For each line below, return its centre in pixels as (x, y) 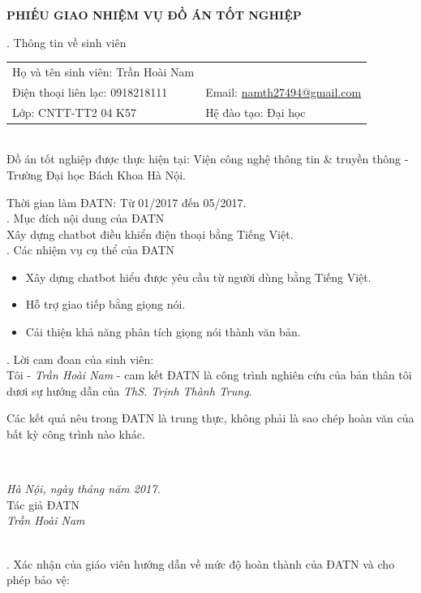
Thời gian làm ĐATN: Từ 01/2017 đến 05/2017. (127, 202)
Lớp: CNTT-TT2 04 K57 (75, 112)
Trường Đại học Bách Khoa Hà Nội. (96, 174)
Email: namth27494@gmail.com (284, 91)
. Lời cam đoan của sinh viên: (80, 359)
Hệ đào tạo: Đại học (256, 112)
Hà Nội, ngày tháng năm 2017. (84, 489)
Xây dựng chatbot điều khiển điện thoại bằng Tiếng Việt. (150, 234)
